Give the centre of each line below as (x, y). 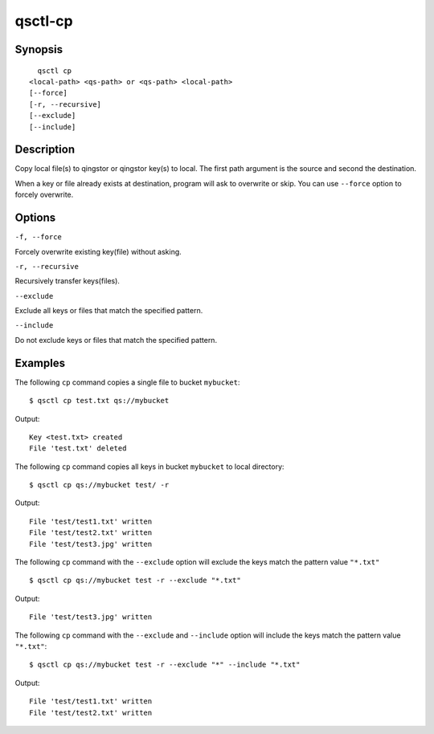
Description (45, 150)
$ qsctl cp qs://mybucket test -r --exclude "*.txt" (135, 581)
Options (35, 218)
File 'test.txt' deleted (78, 449)
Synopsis (39, 49)
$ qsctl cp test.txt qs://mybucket (99, 401)
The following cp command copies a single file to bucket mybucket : (127, 382)
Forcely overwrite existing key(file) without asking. (98, 251)
